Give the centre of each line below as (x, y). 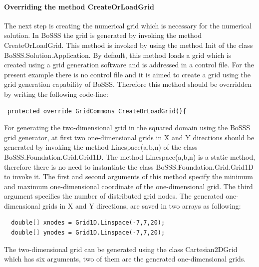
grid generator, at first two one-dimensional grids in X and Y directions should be (129, 137)
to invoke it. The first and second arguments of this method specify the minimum (129, 176)
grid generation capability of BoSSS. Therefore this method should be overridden (128, 84)
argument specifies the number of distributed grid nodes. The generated (114, 196)
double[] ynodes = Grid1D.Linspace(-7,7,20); (88, 233)
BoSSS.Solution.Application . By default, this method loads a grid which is (118, 55)
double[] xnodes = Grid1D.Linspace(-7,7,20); (88, 223)
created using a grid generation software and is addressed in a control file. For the (129, 65)
